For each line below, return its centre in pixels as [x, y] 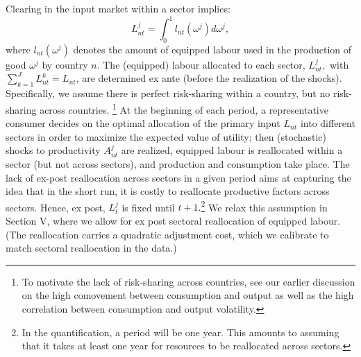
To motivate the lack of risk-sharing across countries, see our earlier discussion [188, 281]
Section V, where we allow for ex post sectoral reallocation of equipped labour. [173, 220]
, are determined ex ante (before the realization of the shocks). [209, 78]
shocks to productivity [53, 150]
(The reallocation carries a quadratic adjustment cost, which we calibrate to [167, 234]
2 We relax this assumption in [264, 206]
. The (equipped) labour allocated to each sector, [201, 64]
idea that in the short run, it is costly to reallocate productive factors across [168, 191]
